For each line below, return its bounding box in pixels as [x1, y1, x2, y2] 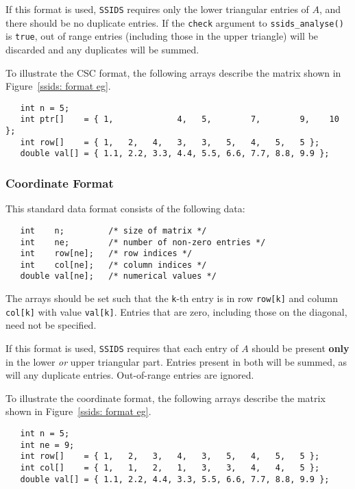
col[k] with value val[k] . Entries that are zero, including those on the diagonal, [5, 304, 347, 318]
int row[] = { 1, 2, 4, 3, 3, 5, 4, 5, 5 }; [20, 137, 320, 147]
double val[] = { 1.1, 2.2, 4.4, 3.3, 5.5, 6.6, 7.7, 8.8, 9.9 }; [20, 474, 330, 484]
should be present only [252, 341, 350, 355]
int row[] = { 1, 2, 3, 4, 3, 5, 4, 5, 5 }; [20, 451, 320, 462]
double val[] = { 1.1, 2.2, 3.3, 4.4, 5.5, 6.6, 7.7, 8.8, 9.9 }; [20, 149, 330, 159]
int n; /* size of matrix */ [20, 225, 207, 236]
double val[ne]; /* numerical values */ [20, 271, 217, 281]
